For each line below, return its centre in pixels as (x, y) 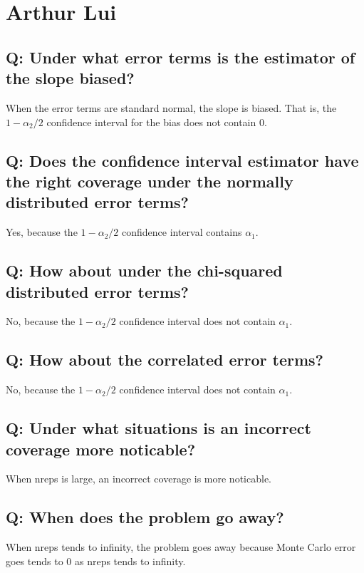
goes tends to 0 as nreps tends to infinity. (96, 561)
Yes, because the (42, 232)
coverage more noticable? (101, 449)
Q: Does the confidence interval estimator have (182, 160)
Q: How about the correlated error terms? (165, 360)
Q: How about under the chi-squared (144, 270)
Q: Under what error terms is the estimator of (181, 57)
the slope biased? (70, 78)
